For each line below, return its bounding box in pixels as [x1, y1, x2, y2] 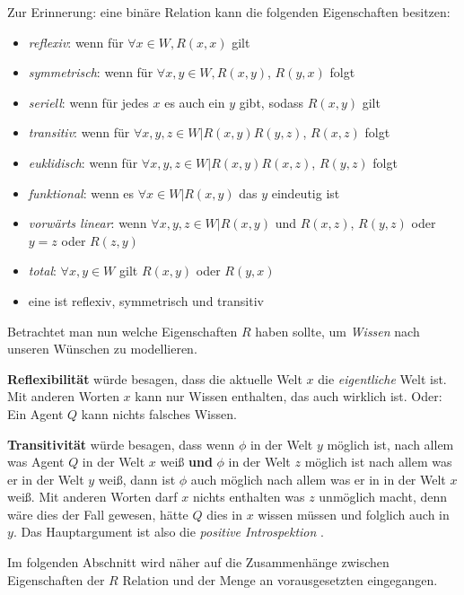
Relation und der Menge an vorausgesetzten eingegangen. [122, 570, 438, 589]
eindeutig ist [271, 183, 340, 202]
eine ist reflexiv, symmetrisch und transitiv [28, 291, 264, 310]
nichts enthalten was [192, 487, 305, 506]
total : [28, 261, 57, 280]
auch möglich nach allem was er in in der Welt [190, 469, 446, 488]
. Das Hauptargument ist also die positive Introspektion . [13, 522, 324, 541]
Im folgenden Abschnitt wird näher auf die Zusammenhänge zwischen [7, 553, 390, 572]
